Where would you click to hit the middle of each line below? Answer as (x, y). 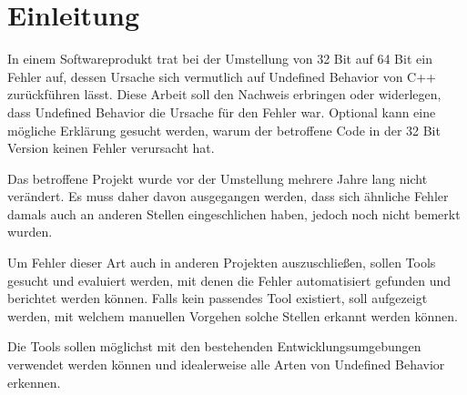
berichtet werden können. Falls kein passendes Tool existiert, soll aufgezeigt (218, 298)
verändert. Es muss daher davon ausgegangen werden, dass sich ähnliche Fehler (228, 196)
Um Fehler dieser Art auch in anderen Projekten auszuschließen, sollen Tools (222, 263)
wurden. (30, 232)
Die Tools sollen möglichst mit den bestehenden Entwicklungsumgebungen (214, 346)
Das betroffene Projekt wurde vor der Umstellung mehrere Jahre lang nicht (218, 178)
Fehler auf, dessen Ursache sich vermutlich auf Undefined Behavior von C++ (222, 76)
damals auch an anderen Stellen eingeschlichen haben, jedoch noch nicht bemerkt (234, 213)
